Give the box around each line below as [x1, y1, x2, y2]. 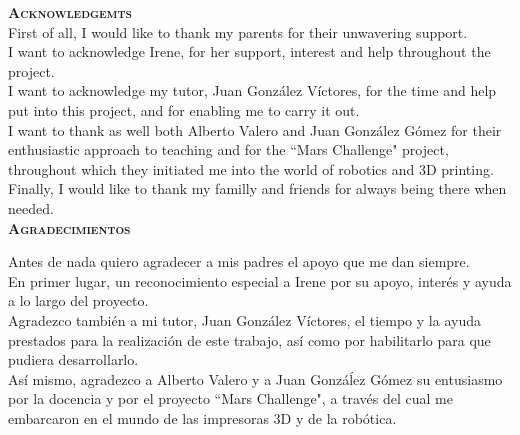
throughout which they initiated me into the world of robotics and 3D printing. [8, 158, 494, 179]
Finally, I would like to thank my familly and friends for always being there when [8, 178, 507, 199]
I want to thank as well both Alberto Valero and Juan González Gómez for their [8, 119, 502, 140]
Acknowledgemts [8, 2, 132, 22]
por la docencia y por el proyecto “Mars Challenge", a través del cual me [8, 388, 453, 409]
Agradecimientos [8, 217, 131, 238]
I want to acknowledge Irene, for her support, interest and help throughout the [8, 41, 491, 62]
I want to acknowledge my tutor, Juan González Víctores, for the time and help [8, 80, 497, 101]
